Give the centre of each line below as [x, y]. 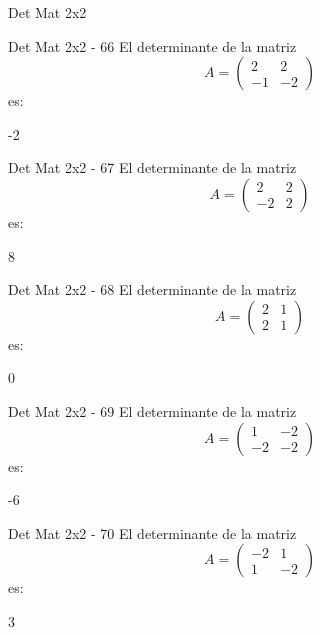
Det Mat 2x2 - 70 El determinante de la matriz [152, 532]
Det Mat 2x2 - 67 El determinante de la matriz [152, 167]
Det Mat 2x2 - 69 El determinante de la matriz [152, 410]
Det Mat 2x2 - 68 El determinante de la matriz [152, 289]
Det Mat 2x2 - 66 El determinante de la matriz [152, 45]
